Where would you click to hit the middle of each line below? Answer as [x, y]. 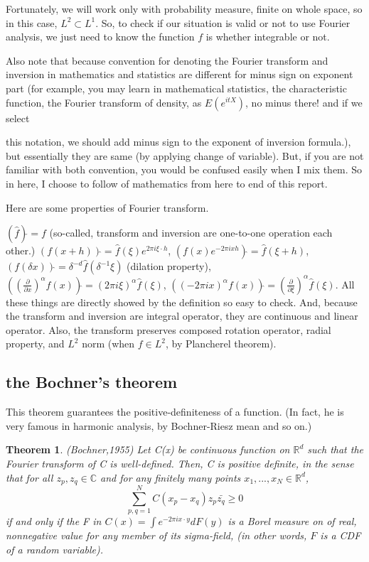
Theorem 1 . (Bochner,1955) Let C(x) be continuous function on [148, 449]
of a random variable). [55, 549]
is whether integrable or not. [268, 37]
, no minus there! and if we [304, 102]
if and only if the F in [54, 521]
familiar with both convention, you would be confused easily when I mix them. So [184, 169]
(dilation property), [169, 266]
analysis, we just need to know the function [100, 37]
